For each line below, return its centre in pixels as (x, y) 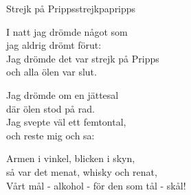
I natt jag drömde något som (67, 31)
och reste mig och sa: (50, 135)
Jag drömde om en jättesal (63, 94)
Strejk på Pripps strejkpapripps (71, 8)
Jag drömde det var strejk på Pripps (83, 58)
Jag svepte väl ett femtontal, (66, 122)
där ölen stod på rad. (50, 108)
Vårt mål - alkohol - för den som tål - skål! (96, 185)
